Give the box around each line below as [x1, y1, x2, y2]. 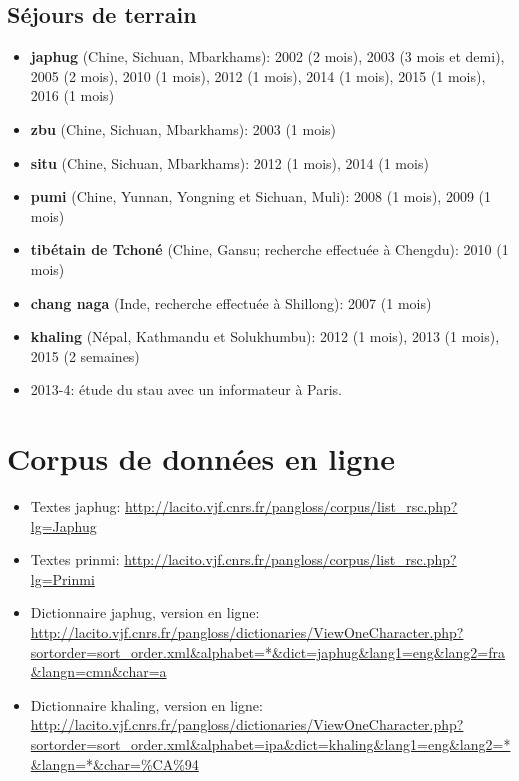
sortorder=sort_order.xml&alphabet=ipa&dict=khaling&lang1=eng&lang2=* [30, 733, 511, 754]
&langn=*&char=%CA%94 [30, 753, 199, 774]
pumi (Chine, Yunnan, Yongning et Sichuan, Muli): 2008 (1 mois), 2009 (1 [30, 186, 491, 207]
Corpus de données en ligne [7, 438, 395, 479]
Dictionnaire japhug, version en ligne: [30, 602, 260, 623]
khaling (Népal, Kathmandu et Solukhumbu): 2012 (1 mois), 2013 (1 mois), [30, 326, 500, 347]
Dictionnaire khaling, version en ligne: [30, 694, 263, 715]
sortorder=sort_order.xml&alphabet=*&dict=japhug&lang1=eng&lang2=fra [30, 641, 506, 662]
